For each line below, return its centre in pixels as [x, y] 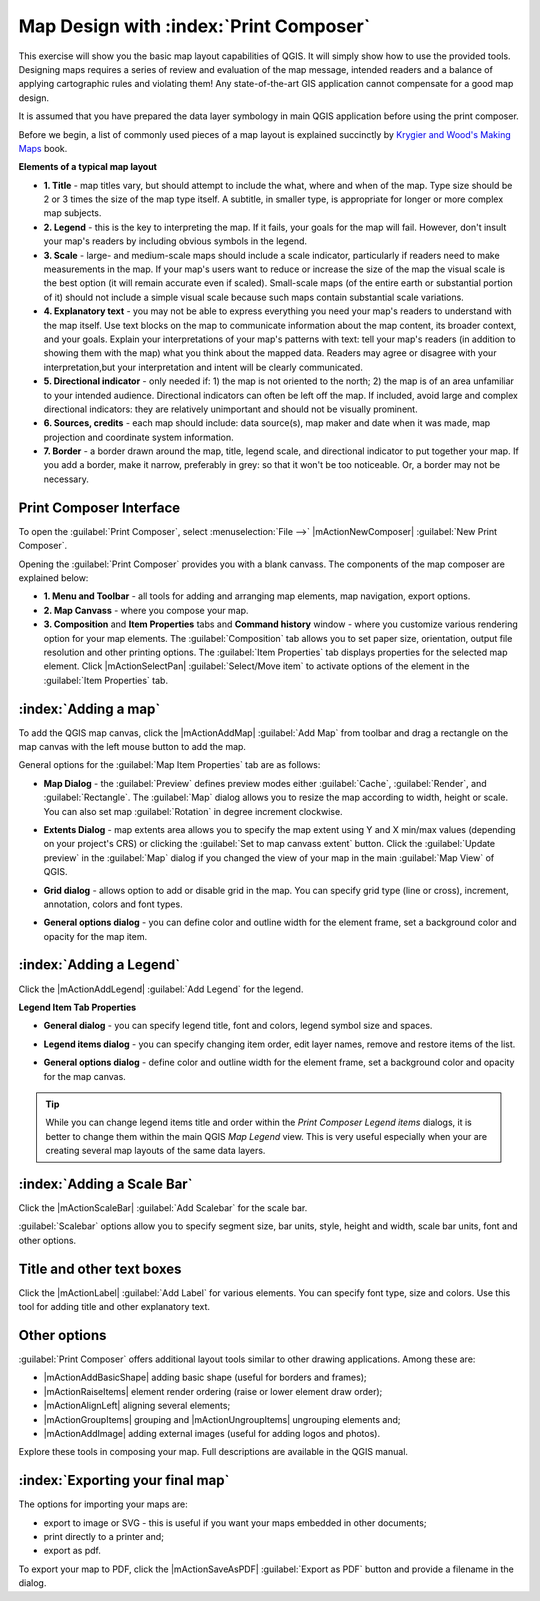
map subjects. [72, 213]
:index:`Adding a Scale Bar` [105, 1183]
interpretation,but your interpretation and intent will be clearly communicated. [203, 367]
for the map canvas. [85, 1076]
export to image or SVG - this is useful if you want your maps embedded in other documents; [235, 1522]
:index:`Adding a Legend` [99, 965]
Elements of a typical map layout [87, 167]
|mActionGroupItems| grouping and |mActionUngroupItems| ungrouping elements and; [222, 1419]
